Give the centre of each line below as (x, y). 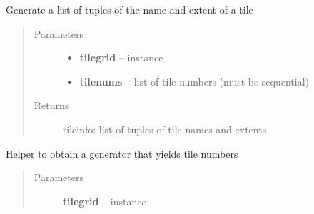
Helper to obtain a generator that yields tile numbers (122, 153)
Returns (51, 105)
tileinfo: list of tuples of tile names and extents (164, 129)
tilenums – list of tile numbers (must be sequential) (194, 81)
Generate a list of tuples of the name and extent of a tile (130, 9)
